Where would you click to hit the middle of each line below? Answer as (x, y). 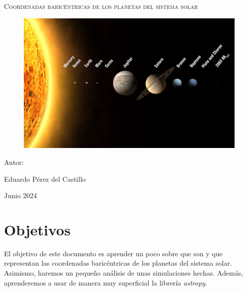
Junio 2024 (21, 195)
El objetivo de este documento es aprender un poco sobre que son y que (113, 253)
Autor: (14, 162)
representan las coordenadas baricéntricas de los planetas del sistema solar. (118, 263)
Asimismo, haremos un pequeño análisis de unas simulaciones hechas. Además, (124, 273)
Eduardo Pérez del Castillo (45, 179)
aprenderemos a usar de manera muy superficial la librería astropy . (106, 282)
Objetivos (37, 229)
